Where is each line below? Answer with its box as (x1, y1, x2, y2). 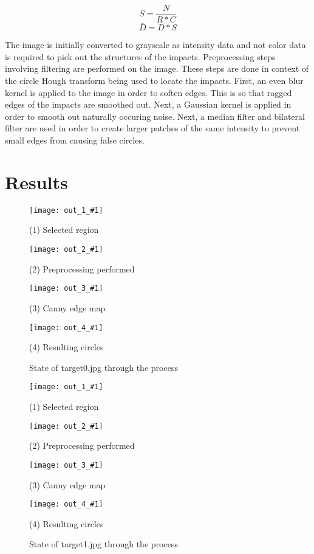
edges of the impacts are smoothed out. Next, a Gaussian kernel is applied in (5, 98, 292, 111)
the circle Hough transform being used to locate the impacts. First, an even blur (5, 74, 304, 87)
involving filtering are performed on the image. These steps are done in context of (5, 62, 309, 75)
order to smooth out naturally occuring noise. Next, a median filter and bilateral (5, 109, 305, 122)
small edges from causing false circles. (5, 134, 145, 147)
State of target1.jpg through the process (29, 538, 178, 550)
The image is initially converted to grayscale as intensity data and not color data (5, 38, 306, 51)
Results (5, 169, 68, 194)
